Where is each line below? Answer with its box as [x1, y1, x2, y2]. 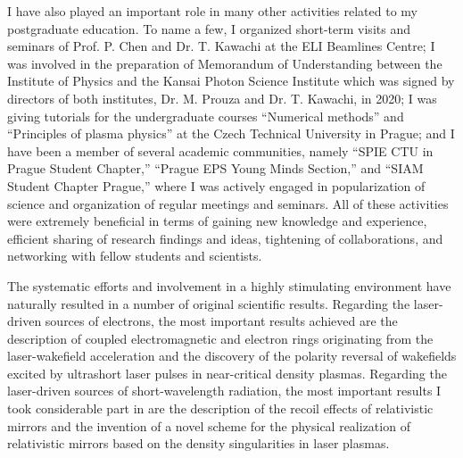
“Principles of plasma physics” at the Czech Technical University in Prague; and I [7, 124, 455, 143]
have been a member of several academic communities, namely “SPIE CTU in [7, 141, 434, 160]
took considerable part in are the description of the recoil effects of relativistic [7, 399, 434, 418]
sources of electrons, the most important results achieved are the [45, 312, 398, 330]
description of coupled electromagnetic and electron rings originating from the [7, 329, 434, 347]
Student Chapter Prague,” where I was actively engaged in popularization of [7, 176, 426, 195]
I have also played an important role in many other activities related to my [7, 2, 418, 20]
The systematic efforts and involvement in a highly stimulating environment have [7, 276, 451, 295]
